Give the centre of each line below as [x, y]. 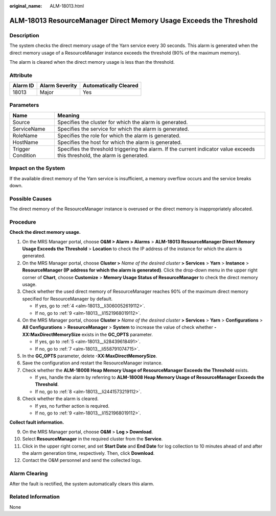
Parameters [24, 105]
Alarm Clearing [29, 474]
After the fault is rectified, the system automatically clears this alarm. [82, 484]
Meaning [68, 115]
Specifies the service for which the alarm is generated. [123, 129]
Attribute [21, 75]
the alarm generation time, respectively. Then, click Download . [88, 453]
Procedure [23, 222]
